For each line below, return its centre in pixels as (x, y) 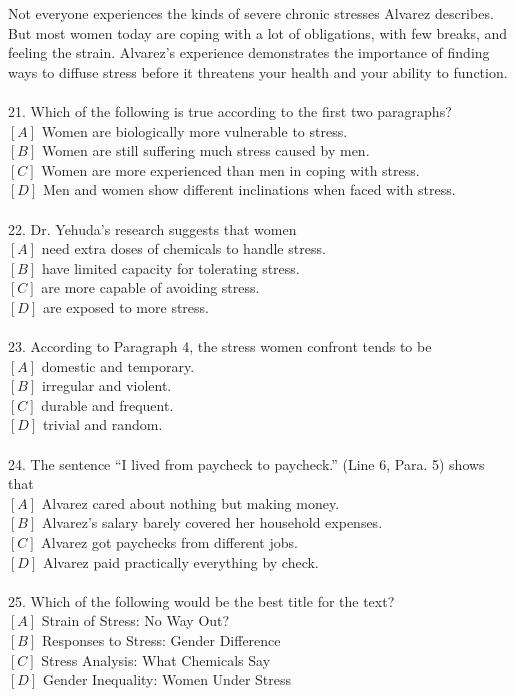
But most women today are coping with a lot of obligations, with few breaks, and (258, 32)
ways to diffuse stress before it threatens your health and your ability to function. (258, 71)
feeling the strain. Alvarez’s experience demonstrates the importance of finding (249, 52)
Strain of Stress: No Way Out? (135, 620)
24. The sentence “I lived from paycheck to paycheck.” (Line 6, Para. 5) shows (246, 463)
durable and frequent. (107, 404)
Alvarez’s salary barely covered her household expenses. (212, 522)
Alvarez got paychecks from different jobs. (169, 542)
